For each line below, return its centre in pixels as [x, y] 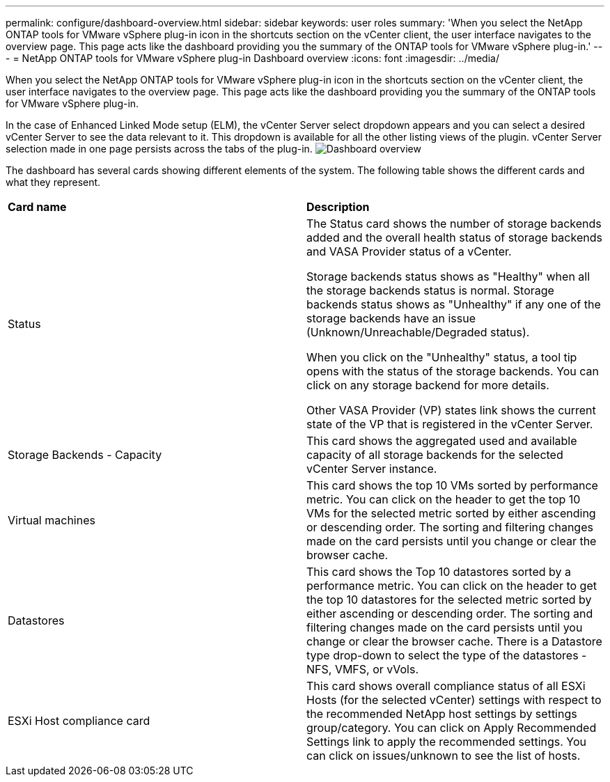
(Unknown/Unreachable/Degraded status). [418, 332]
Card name [37, 207]
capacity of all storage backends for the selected [435, 455]
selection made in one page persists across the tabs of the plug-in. [159, 149]
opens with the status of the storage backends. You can [453, 371]
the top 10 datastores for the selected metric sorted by [449, 600]
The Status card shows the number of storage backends [454, 224]
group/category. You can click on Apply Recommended [452, 728]
